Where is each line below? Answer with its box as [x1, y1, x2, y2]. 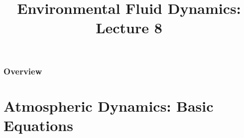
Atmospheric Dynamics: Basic [3, 95, 214, 116]
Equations [3, 115, 73, 135]
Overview [3, 65, 42, 77]
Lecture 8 [96, 17, 162, 38]
